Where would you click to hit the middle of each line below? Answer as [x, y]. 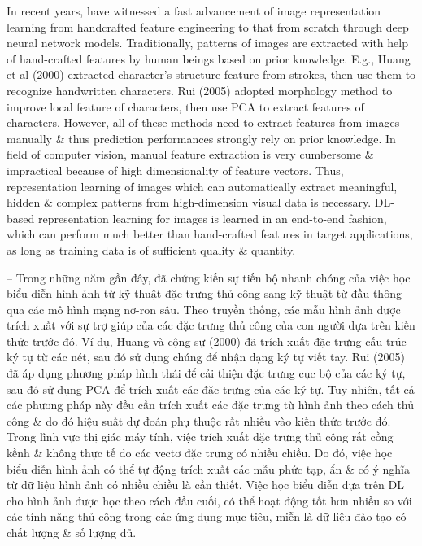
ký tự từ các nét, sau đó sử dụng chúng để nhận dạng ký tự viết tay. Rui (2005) [206, 357]
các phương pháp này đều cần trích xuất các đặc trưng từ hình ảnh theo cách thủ [211, 405]
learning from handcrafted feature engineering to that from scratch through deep [208, 26]
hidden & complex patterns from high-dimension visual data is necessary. [189, 202]
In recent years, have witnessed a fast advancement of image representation [194, 11]
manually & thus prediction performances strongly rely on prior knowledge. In [201, 138]
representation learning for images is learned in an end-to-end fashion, [212, 218]
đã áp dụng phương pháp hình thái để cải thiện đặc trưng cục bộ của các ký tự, [206, 373]
